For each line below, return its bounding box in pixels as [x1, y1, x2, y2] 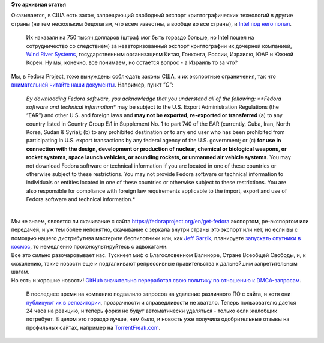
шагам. [11, 268, 30, 276]
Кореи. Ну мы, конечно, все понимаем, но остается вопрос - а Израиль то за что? [26, 59, 238, 66]
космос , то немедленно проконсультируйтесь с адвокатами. [11, 243, 168, 250]
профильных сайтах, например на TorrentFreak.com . [26, 324, 161, 331]
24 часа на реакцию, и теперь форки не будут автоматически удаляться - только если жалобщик [26, 307, 277, 314]
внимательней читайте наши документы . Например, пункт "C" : [11, 81, 173, 88]
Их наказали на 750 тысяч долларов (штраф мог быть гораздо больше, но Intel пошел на [26, 34, 254, 41]
